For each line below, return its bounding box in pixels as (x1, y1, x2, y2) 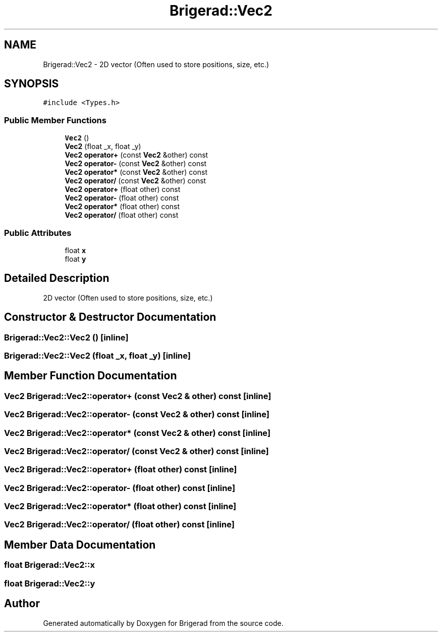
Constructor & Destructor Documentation (4, 311, 216, 324)
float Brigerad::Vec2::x (4, 560, 95, 570)
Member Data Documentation (4, 538, 156, 551)
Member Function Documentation (4, 369, 177, 382)
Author (4, 597, 40, 610)
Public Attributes (4, 227, 72, 238)
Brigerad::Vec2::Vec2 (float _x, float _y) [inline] (4, 351, 191, 361)
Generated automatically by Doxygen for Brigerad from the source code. (43, 618, 284, 627)
